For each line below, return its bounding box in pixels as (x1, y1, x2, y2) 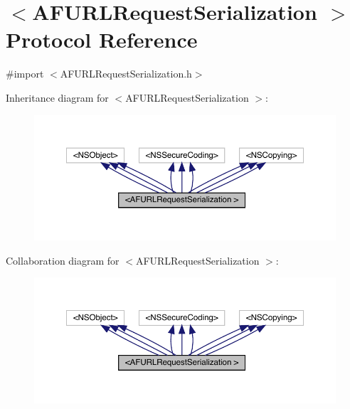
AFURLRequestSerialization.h (60, 66, 192, 81)
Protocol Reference (6, 25, 198, 54)
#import (6, 66, 44, 81)
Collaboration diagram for (6, 253, 120, 267)
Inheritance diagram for (6, 90, 109, 105)
